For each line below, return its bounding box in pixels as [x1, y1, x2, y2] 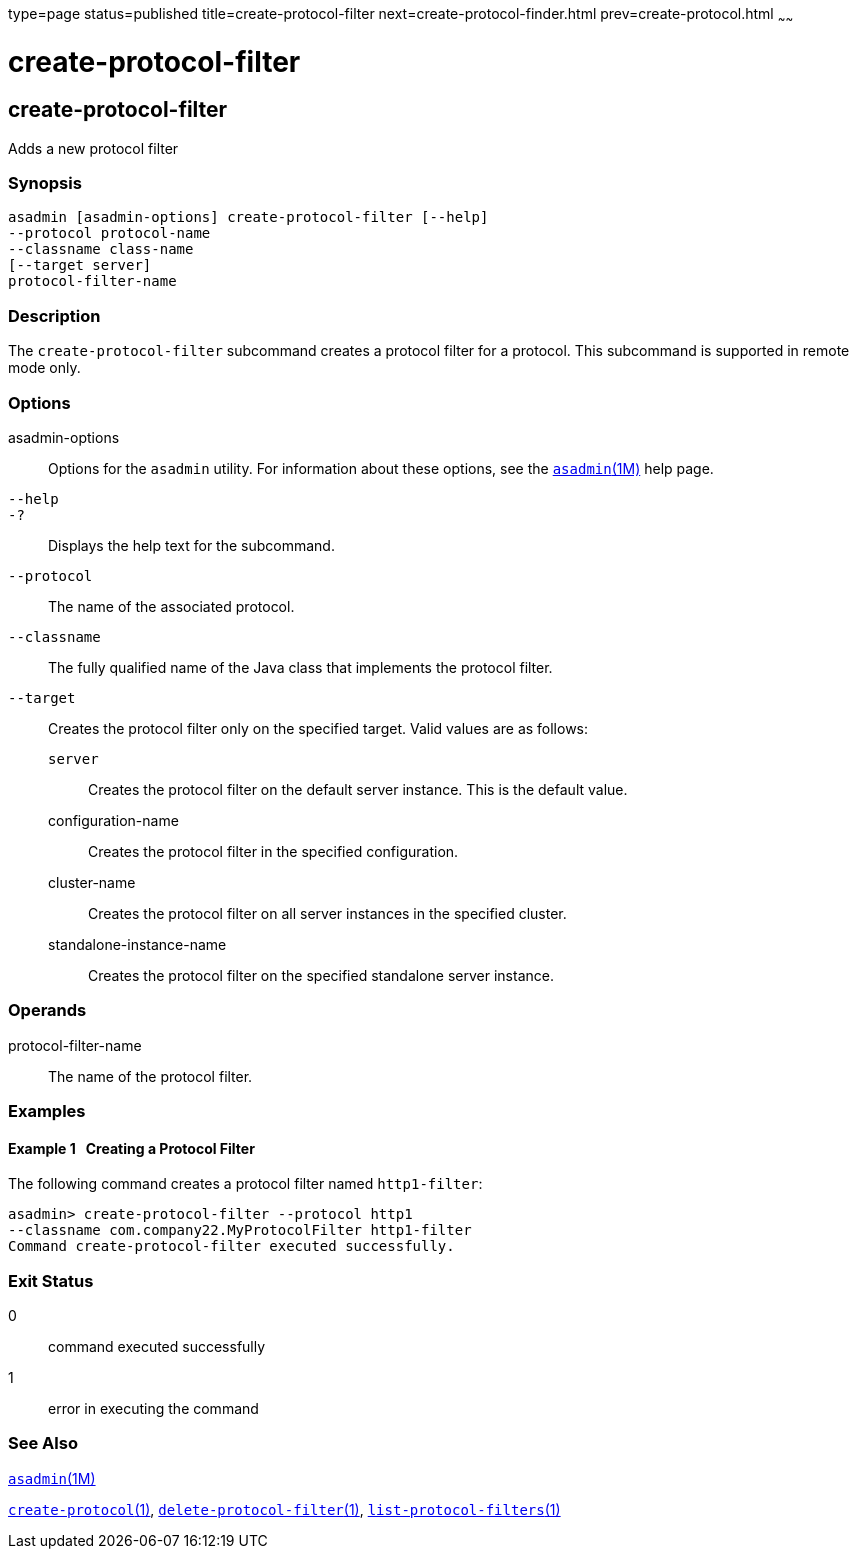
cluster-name [48, 873, 136, 891]
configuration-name [48, 811, 179, 829]
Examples [8, 1101, 86, 1122]
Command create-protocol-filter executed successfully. [8, 1238, 455, 1255]
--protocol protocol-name [8, 225, 211, 242]
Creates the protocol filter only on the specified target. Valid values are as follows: [48, 719, 589, 737]
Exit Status [8, 1270, 94, 1291]
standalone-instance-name [48, 935, 227, 953]
